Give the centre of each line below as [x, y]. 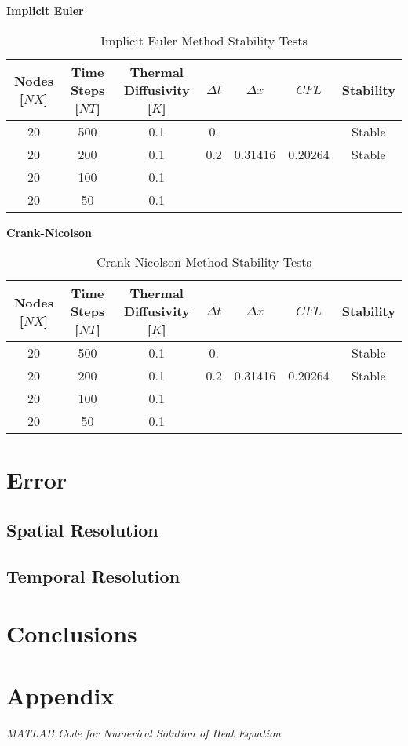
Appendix [60, 695]
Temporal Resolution [93, 575]
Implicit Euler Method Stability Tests [204, 40]
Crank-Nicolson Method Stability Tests [204, 262]
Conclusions [72, 633]
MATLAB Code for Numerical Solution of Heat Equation [144, 732]
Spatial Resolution [82, 529]
